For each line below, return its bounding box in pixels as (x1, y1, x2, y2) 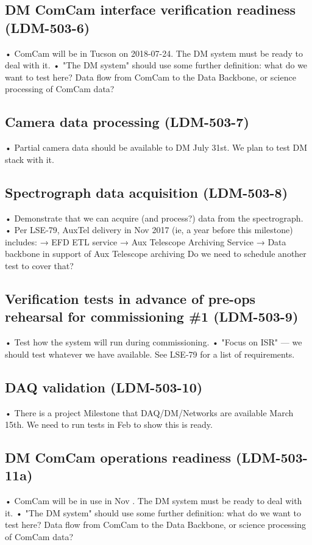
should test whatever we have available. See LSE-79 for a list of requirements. (5, 347, 295, 360)
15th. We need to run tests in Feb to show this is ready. (5, 418, 213, 431)
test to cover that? (5, 259, 74, 272)
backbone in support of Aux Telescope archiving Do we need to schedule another (5, 247, 307, 260)
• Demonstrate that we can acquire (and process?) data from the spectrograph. (5, 211, 303, 224)
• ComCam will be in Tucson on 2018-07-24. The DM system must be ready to (5, 46, 303, 59)
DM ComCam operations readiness (5, 448, 232, 467)
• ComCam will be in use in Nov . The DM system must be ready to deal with (5, 494, 302, 507)
